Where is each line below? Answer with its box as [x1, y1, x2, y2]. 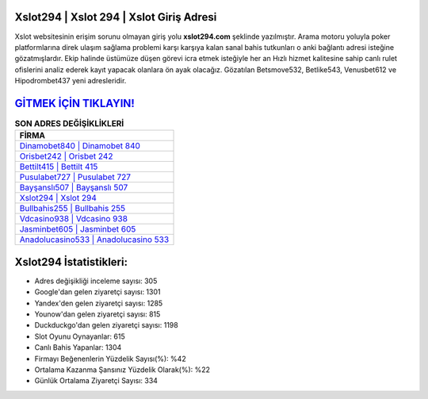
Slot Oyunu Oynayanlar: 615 [34, 332, 126, 341]
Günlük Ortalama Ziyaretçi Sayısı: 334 [34, 376, 159, 386]
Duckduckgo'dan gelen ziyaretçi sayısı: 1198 [34, 320, 178, 330]
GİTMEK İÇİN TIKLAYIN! [14, 96, 135, 110]
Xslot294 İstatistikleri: [14, 255, 128, 269]
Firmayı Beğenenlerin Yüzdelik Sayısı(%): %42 [34, 354, 186, 363]
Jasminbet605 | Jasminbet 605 [19, 224, 136, 235]
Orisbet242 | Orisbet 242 [19, 151, 113, 162]
